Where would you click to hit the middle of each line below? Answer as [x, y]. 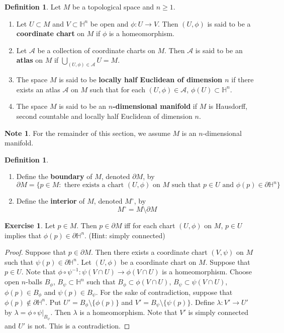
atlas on [29, 60]
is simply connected [218, 312]
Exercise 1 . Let [30, 225]
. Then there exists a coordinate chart [149, 252]
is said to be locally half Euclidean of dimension [140, 79]
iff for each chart [150, 225]
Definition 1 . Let [33, 7]
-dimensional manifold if [155, 106]
